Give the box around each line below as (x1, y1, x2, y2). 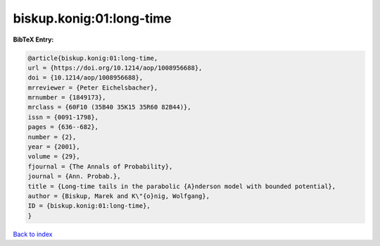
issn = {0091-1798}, (27, 113, 99, 121)
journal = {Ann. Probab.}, (27, 173, 121, 180)
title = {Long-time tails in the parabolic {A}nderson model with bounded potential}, (27, 182, 336, 190)
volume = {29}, (27, 152, 80, 161)
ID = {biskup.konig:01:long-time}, (27, 202, 151, 210)
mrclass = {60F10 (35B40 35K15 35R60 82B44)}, (27, 103, 191, 111)
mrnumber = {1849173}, (27, 94, 106, 102)
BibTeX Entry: (13, 35, 54, 44)
